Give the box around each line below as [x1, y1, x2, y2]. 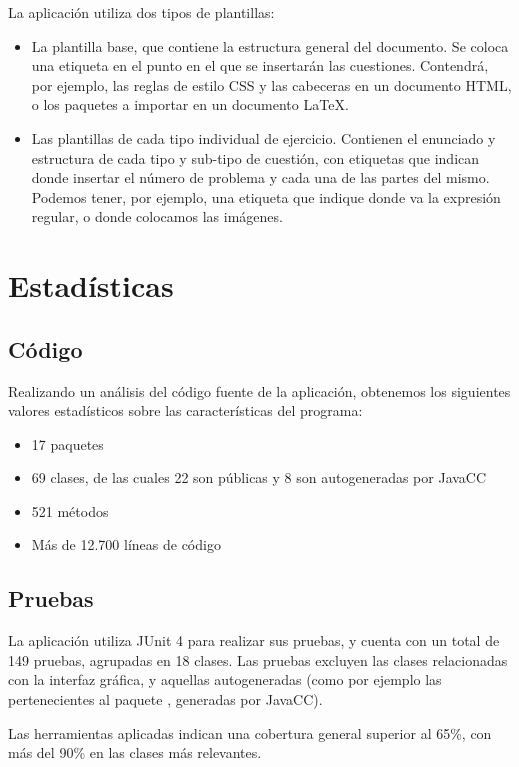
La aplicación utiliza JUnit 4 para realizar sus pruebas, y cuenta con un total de [8, 630, 500, 651]
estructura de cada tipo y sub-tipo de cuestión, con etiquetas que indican [31, 147, 480, 168]
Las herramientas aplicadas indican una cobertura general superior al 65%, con [8, 722, 492, 743]
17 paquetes [31, 433, 104, 454]
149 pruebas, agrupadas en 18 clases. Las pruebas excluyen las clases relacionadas [8, 649, 508, 670]
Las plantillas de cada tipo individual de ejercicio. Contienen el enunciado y [31, 127, 496, 148]
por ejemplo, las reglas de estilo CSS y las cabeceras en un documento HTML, [31, 74, 512, 95]
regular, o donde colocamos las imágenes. [31, 206, 283, 227]
